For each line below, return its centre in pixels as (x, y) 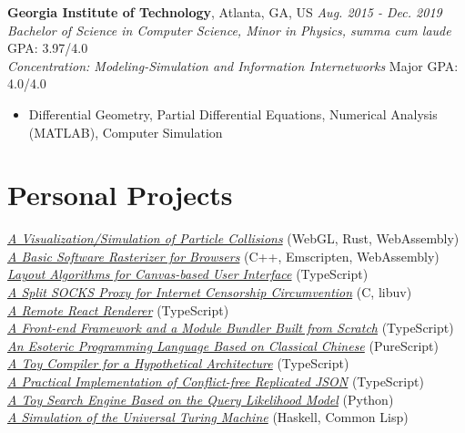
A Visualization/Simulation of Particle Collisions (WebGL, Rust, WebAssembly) (233, 238)
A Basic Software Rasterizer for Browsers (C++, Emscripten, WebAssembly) (223, 256)
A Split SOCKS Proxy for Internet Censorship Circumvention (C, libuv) (210, 292)
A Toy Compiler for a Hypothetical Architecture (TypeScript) (178, 363)
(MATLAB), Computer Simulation (126, 132)
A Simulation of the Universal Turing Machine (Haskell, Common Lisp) (208, 417)
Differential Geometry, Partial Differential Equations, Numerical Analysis (233, 113)
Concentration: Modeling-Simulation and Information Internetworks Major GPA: (233, 65)
